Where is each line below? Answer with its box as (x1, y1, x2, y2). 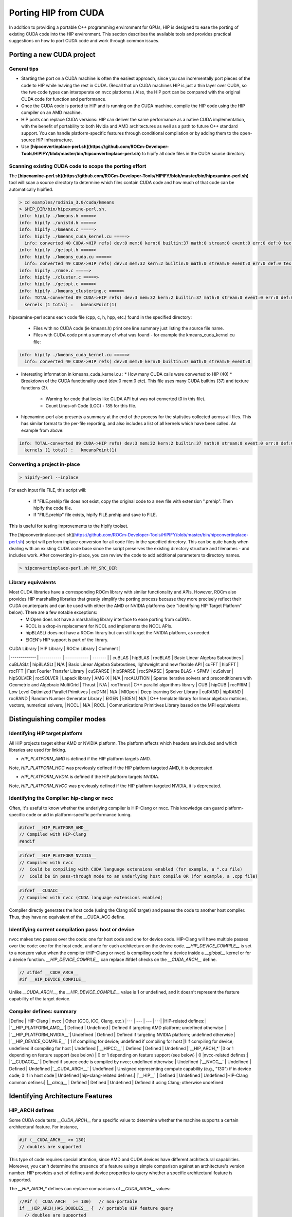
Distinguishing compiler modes (9, 715, 106, 723)
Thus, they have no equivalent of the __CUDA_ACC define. (9, 914, 126, 920)
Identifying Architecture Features (9, 1092, 113, 1100)
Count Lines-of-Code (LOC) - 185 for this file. (45, 403, 136, 408)
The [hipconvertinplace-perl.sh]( (9, 532, 75, 538)
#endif (19, 838, 35, 844)
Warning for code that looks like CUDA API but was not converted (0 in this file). (45, 396, 206, 402)
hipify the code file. (33, 505, 73, 511)
